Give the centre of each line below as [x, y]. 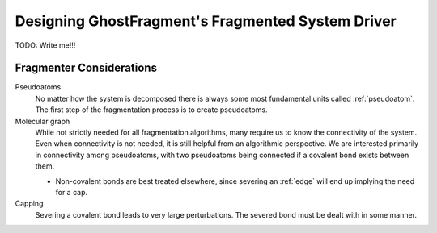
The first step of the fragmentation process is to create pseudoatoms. [151, 110]
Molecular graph [42, 121]
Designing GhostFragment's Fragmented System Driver [206, 21]
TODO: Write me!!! [45, 45]
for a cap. [72, 192]
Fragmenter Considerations [86, 68]
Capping [29, 204]
